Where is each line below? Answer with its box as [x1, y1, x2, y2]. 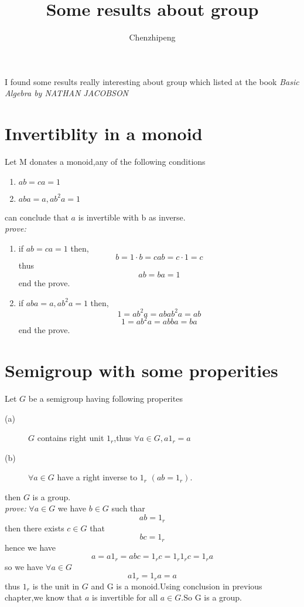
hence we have [5, 541, 56, 553]
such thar [111, 502, 145, 514]
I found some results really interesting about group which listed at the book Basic [5, 75, 299, 87]
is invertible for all [91, 591, 158, 603]
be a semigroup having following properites [28, 392, 183, 404]
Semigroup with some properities [5, 358, 278, 382]
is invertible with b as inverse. [78, 211, 186, 223]
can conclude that [5, 211, 69, 223]
